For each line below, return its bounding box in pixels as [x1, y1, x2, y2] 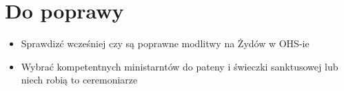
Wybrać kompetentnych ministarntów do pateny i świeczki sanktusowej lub [21, 59, 338, 73]
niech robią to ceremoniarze [21, 73, 138, 87]
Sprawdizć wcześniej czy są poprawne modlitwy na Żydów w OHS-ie [21, 36, 310, 51]
